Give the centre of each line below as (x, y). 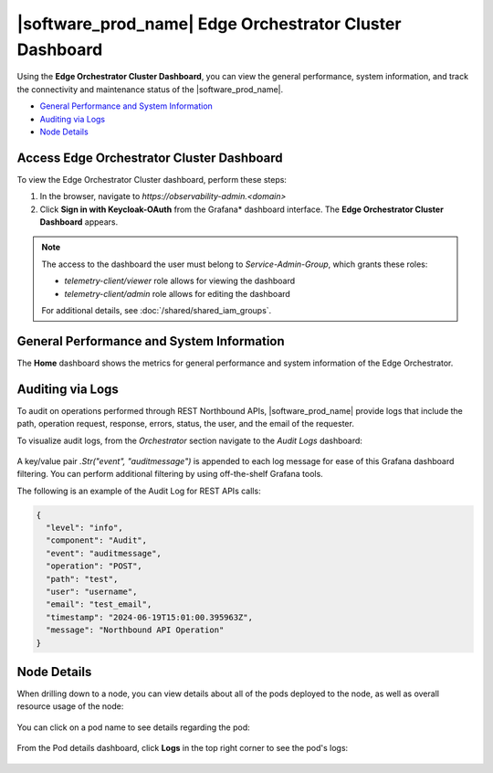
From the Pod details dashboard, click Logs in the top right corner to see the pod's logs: (183, 748)
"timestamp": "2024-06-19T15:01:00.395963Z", (149, 617)
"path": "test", (82, 579)
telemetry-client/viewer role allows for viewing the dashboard (180, 281)
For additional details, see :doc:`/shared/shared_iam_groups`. (157, 310)
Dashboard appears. (79, 222)
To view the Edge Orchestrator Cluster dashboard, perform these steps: (152, 179)
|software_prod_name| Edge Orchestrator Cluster (209, 24)
